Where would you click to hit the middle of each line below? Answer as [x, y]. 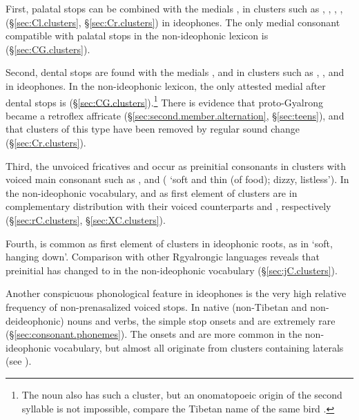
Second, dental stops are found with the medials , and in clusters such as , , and [175, 72]
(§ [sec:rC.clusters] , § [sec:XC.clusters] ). [86, 219]
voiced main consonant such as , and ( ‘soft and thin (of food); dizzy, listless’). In [177, 179]
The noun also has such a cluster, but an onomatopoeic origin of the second [182, 394]
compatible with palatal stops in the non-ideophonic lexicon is [137, 36]
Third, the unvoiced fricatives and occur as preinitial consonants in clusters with [176, 165]
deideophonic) [35, 320]
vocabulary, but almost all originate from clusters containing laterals [199, 347]
